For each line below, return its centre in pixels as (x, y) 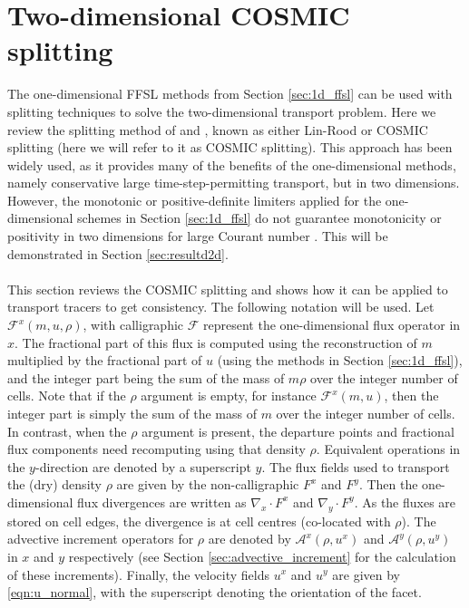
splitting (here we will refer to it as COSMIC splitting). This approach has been (230, 147)
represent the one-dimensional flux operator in (332, 325)
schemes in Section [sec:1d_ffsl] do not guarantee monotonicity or (259, 218)
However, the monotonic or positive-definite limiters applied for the (195, 200)
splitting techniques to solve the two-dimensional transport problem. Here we (222, 111)
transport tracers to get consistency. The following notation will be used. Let (221, 307)
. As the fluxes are (405, 502)
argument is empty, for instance (229, 396)
